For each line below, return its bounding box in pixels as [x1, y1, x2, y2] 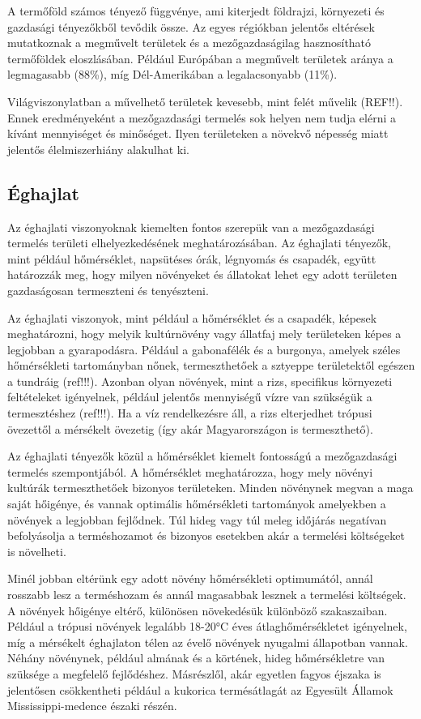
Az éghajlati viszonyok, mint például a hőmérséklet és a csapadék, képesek [7, 309, 377, 326]
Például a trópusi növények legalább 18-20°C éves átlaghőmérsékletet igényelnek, [7, 618, 407, 635]
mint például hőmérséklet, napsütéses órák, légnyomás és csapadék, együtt [7, 250, 376, 267]
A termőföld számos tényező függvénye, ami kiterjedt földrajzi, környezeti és [7, 2, 385, 19]
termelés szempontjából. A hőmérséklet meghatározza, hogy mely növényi [7, 463, 373, 480]
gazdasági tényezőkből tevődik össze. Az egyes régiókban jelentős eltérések [7, 18, 375, 35]
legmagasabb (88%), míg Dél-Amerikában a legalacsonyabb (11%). [7, 66, 338, 83]
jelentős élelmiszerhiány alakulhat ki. [7, 140, 189, 157]
